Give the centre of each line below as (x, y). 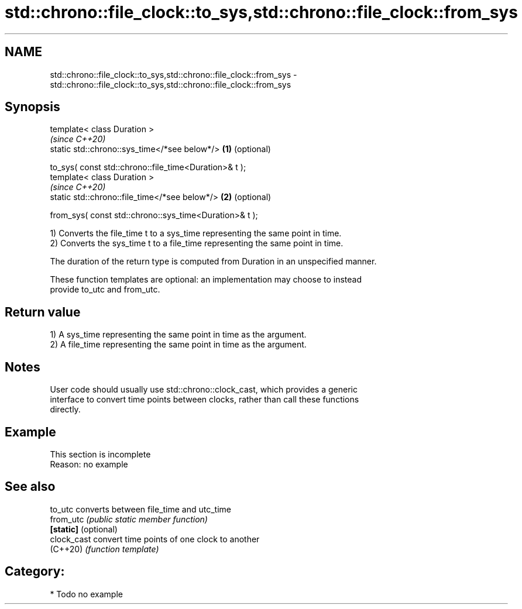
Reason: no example (89, 464)
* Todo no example (86, 594)
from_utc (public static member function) (129, 519)
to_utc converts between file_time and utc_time (140, 509)
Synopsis (32, 107)
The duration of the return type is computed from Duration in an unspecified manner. (213, 262)
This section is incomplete (100, 454)
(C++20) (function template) (104, 549)
